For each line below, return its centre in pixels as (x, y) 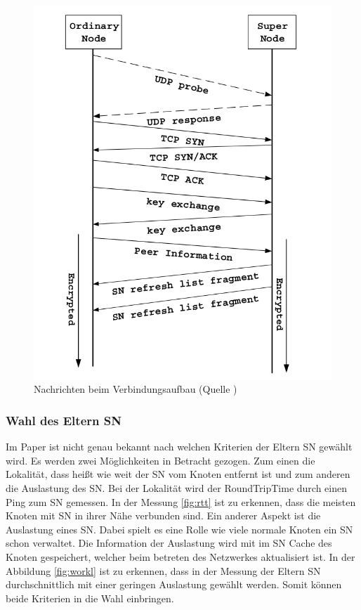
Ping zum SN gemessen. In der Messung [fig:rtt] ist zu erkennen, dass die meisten (181, 501)
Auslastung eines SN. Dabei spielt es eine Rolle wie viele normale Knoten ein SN (179, 529)
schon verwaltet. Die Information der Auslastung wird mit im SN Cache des (169, 543)
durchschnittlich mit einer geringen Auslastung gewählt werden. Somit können (174, 584)
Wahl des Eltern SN (64, 420)
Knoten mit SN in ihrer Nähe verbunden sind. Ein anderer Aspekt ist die (163, 515)
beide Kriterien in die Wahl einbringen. (90, 598)
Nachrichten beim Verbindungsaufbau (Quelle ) (136, 389)
